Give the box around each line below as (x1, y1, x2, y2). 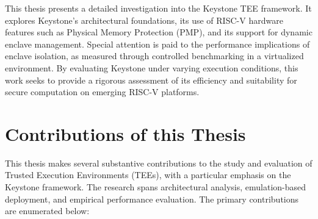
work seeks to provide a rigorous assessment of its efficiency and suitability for (5, 73, 297, 86)
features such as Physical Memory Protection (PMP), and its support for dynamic (5, 26, 313, 38)
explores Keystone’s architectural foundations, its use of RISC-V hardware (5, 13, 283, 26)
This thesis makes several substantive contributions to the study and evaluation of (5, 156, 313, 169)
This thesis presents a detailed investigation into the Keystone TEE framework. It (5, 2, 312, 14)
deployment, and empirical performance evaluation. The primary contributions (5, 192, 299, 205)
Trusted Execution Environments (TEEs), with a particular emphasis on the (5, 168, 291, 181)
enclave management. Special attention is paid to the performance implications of (5, 37, 310, 50)
